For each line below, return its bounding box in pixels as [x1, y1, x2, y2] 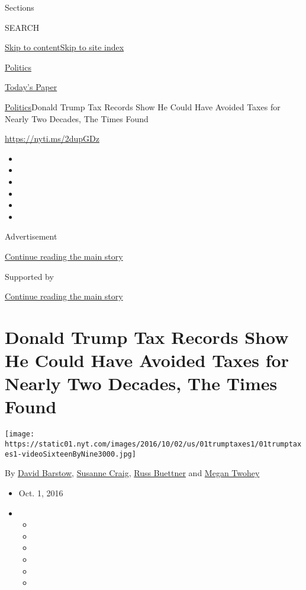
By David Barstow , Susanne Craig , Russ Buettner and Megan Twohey [5, 467, 260, 479]
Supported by [5, 270, 54, 282]
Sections [5, 1, 34, 13]
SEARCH [5, 21, 40, 33]
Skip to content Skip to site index [5, 41, 124, 53]
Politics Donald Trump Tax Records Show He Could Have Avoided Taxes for [5, 100, 281, 113]
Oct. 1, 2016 [18, 486, 63, 499]
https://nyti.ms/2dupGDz [5, 132, 99, 145]
